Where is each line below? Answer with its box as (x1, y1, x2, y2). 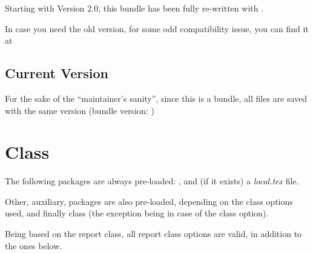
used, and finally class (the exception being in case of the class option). (5, 207, 269, 219)
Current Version (5, 64, 109, 82)
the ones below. (5, 239, 62, 252)
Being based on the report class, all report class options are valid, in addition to (5, 227, 302, 240)
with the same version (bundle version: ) (5, 104, 154, 116)
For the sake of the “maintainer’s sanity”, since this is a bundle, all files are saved (5, 92, 308, 104)
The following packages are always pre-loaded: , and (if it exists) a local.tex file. (5, 175, 299, 187)
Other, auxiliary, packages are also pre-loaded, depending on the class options (5, 195, 293, 207)
